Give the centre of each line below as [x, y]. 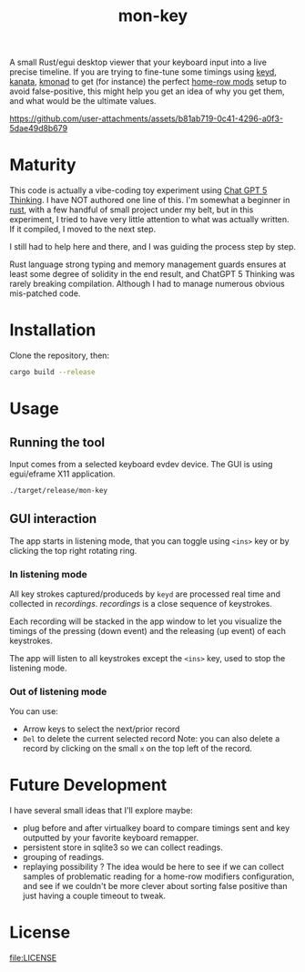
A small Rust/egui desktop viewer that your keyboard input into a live [138, 62]
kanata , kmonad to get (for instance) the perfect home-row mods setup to [148, 82]
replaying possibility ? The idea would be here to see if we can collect [153, 867]
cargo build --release [52, 373]
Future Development [88, 785]
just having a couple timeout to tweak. [94, 896]
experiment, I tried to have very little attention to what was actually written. [149, 220]
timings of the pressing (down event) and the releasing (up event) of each [148, 630]
